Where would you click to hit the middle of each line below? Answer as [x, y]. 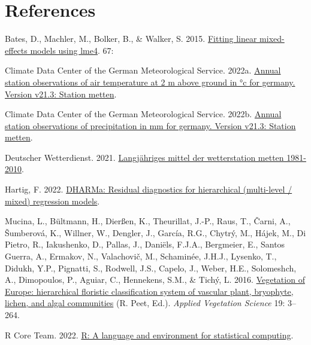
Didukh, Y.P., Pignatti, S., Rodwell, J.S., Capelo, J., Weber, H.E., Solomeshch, [151, 268]
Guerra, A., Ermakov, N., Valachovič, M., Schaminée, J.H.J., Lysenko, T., [141, 256]
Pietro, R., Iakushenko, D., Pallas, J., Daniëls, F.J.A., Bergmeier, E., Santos [145, 244]
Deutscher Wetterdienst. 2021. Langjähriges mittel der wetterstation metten [144, 157]
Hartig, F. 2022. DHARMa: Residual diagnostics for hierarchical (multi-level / [149, 189]
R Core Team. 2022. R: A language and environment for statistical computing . [149, 335]
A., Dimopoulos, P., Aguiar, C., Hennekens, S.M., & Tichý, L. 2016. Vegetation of [155, 280]
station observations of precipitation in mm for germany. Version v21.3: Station [150, 125]
